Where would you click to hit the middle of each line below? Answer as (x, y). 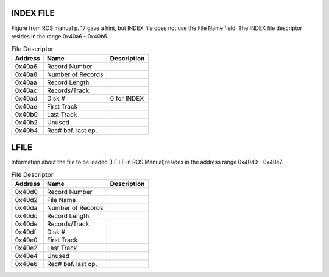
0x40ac (26, 90)
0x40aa (26, 82)
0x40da (26, 207)
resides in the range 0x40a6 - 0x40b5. (60, 36)
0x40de (26, 224)
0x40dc (26, 215)
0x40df (26, 232)
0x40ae (26, 106)
